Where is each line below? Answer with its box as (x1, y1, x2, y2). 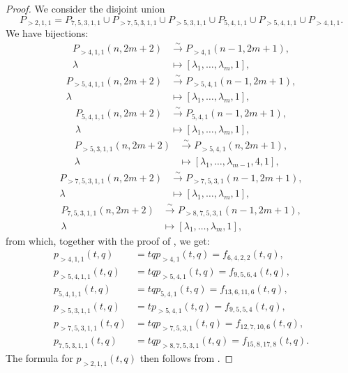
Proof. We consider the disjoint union (6, 1, 165, 15)
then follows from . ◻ (139, 351, 234, 365)
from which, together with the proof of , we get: (6, 233, 210, 248)
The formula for (6, 351, 73, 365)
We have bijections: (6, 26, 89, 40)
